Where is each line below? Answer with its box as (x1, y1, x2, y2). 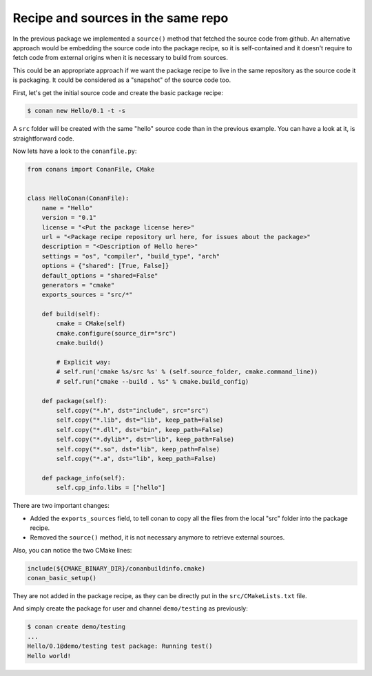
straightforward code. (12, 134, 75, 143)
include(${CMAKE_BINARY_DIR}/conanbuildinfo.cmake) (27, 564, 206, 572)
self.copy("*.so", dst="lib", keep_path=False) (56, 445, 220, 453)
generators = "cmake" (41, 281, 115, 289)
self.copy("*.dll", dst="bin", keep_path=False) (56, 426, 224, 433)
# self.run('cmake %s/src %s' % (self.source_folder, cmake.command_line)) (56, 368, 318, 376)
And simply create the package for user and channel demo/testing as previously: (12, 604, 248, 613)
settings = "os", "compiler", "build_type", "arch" (41, 252, 220, 260)
